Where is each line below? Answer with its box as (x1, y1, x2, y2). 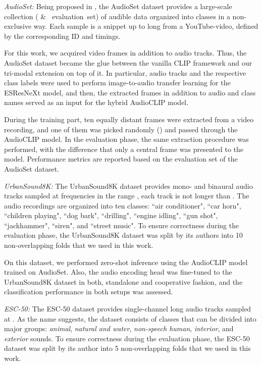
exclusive (4, 21, 32, 31)
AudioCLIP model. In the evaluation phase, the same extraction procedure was (4, 134, 249, 144)
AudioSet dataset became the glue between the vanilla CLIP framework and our (4, 57, 252, 68)
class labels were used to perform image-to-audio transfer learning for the (4, 77, 231, 88)
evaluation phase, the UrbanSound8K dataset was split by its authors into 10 (4, 230, 243, 240)
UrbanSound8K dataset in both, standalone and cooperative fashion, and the (4, 276, 243, 287)
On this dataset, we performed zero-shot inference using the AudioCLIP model (4, 256, 248, 267)
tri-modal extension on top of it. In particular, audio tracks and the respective (4, 67, 246, 78)
